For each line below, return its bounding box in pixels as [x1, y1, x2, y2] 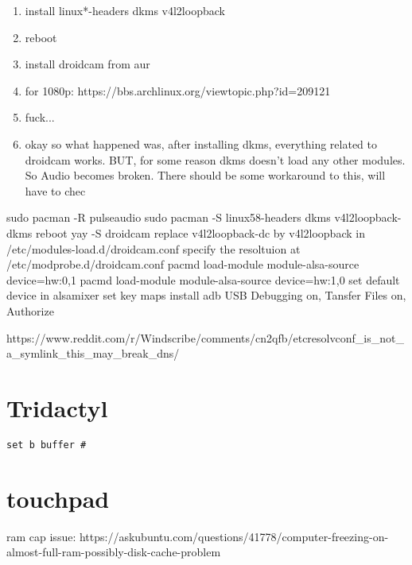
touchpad [6, 482, 110, 514]
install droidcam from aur [25, 56, 150, 72]
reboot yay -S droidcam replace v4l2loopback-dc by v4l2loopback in [36, 224, 365, 241]
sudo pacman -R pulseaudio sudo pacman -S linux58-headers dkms [6, 209, 331, 226]
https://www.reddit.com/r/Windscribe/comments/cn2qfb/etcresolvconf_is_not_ [6, 329, 404, 346]
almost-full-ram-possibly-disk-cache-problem [6, 544, 221, 560]
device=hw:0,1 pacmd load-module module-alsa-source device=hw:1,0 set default [6, 271, 400, 288]
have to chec [25, 182, 86, 199]
